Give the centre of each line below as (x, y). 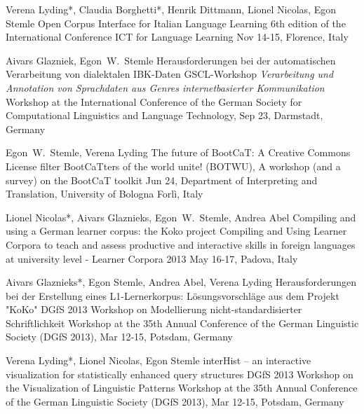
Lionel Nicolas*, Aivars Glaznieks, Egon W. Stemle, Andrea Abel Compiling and (181, 217)
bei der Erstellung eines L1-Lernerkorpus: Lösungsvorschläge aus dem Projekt (173, 295)
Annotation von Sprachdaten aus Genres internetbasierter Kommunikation (165, 87)
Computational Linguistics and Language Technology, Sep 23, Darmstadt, (164, 115)
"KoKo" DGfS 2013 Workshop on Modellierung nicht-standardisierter (154, 309)
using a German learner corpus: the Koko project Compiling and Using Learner (176, 231)
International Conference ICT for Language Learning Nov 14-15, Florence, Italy (177, 37)
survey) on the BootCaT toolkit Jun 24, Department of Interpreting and (162, 180)
